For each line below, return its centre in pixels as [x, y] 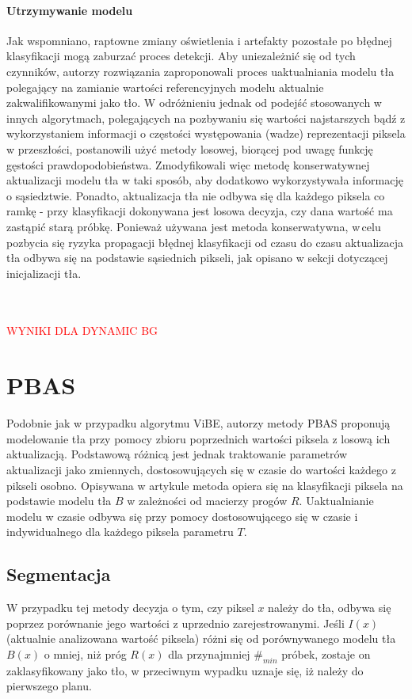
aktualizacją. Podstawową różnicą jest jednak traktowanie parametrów [177, 454]
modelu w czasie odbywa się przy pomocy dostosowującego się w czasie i [182, 516]
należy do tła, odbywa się [330, 608]
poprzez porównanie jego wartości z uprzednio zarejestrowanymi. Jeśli [175, 623]
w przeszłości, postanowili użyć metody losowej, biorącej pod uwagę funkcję [190, 148]
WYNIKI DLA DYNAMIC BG [82, 331]
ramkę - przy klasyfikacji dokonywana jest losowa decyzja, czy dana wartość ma [200, 211]
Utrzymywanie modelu [70, 10]
